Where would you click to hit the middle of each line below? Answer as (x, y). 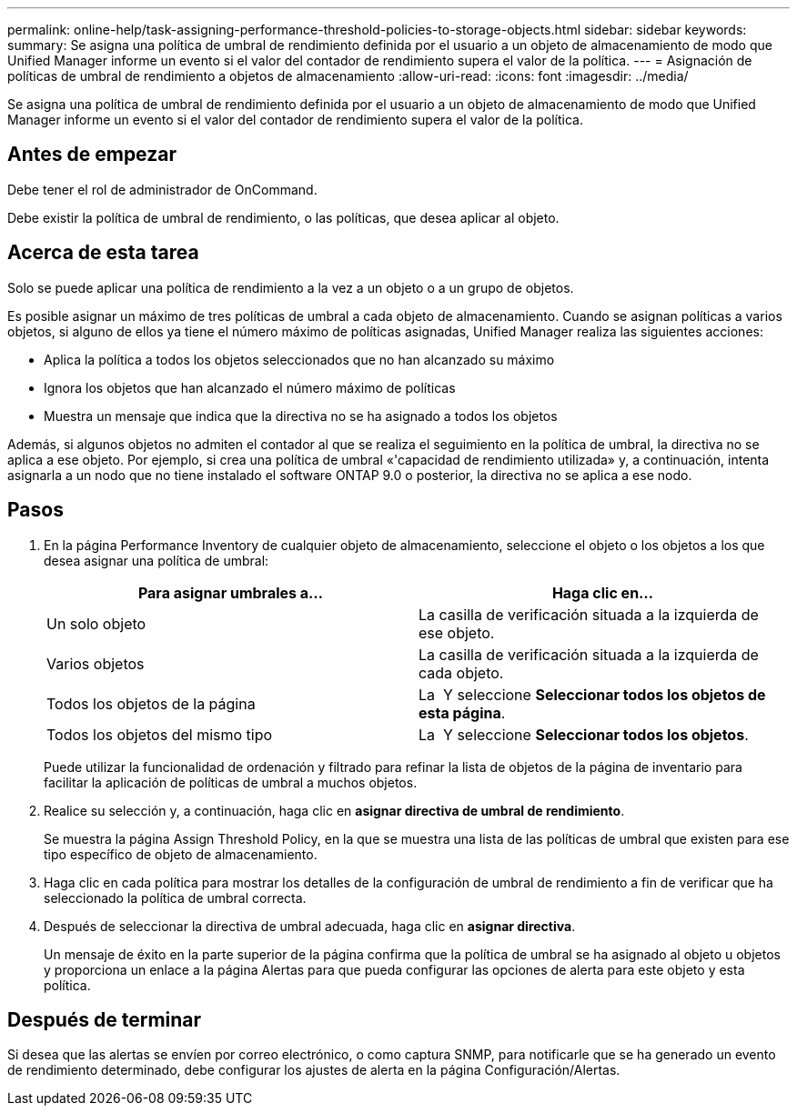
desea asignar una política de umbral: (156, 560)
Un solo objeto (96, 623)
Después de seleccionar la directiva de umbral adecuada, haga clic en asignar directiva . (310, 926)
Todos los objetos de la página (151, 703)
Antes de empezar (92, 155)
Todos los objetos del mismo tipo (160, 734)
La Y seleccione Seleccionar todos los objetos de (592, 694)
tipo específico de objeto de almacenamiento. (181, 854)
